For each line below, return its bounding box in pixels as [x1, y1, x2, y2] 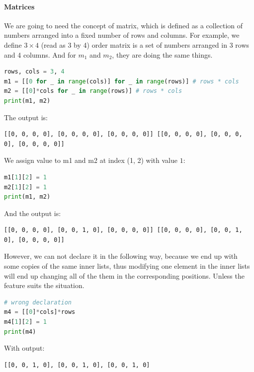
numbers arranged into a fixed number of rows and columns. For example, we [4, 30, 240, 40]
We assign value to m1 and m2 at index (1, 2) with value [4, 155, 177, 165]
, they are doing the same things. [112, 49, 213, 60]
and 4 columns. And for [4, 49, 76, 60]
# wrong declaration [4, 298, 72, 306]
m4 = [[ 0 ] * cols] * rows [4, 308, 76, 316]
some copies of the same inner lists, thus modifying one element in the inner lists [4, 261, 250, 271]
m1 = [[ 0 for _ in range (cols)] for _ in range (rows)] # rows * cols [4, 77, 239, 85]
